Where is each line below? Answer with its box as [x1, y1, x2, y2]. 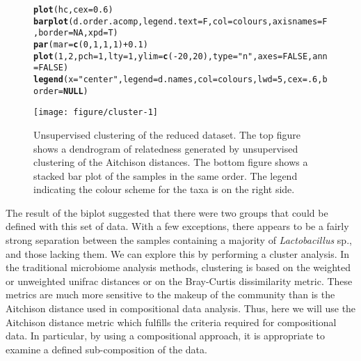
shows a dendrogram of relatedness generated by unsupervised [33, 141, 298, 155]
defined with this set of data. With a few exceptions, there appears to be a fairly [6, 219, 349, 233]
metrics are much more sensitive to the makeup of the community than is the [6, 287, 335, 302]
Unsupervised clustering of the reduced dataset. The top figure [33, 127, 300, 141]
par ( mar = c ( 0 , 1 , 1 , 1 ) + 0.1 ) [33, 39, 148, 49]
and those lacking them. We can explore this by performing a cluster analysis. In [6, 246, 350, 261]
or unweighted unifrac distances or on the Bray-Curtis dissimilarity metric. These [6, 273, 353, 288]
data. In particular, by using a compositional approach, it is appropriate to [6, 328, 325, 343]
